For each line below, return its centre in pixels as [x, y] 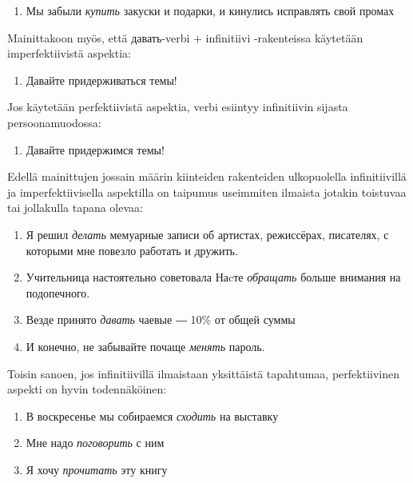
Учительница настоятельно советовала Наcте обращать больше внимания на [213, 277]
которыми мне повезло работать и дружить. [132, 250]
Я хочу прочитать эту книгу [97, 469]
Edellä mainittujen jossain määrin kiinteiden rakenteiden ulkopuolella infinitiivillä [207, 176]
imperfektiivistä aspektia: [69, 53]
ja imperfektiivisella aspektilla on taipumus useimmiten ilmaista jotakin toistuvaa [207, 192]
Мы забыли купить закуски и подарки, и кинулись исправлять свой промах [210, 10]
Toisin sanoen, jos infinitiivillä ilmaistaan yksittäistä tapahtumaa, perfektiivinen [203, 373]
